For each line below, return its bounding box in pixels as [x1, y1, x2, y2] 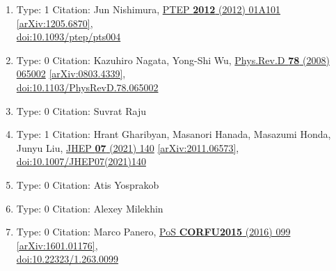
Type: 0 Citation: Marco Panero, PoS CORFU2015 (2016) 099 [16, 224, 291, 239]
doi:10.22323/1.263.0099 [16, 251, 119, 266]
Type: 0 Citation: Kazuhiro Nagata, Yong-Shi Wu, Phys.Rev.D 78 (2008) [16, 52, 330, 67]
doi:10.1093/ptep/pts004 [16, 29, 121, 44]
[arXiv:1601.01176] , [16, 238, 98, 252]
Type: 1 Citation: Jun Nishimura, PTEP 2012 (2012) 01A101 [16, 2, 281, 16]
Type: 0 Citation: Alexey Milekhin [16, 201, 163, 215]
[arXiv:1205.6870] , [16, 15, 93, 30]
